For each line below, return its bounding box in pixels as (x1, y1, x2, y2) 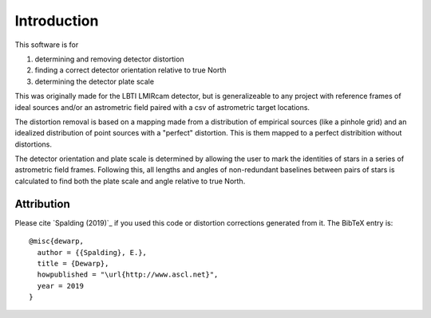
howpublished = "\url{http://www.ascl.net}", (37, 270, 219, 279)
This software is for (14, 40, 79, 49)
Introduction (14, 12, 99, 29)
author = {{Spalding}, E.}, (37, 248, 148, 257)
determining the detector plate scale (34, 77, 155, 86)
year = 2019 (37, 281, 84, 290)
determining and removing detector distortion (34, 54, 184, 64)
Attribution (14, 197, 71, 210)
